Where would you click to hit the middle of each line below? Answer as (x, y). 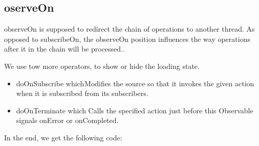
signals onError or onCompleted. (67, 120)
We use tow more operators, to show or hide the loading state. (102, 66)
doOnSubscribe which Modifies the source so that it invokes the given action (135, 83)
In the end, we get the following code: (63, 137)
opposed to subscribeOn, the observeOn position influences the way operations (127, 39)
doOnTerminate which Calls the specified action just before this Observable (135, 110)
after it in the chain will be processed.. (64, 49)
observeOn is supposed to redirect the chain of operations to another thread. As (129, 29)
